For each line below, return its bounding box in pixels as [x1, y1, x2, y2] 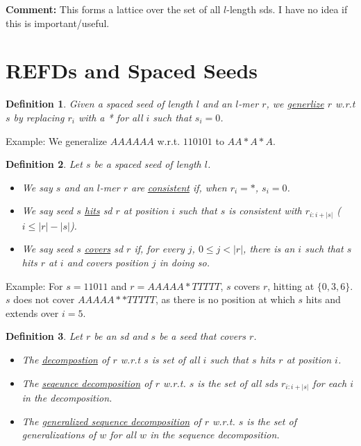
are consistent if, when [131, 180, 227, 194]
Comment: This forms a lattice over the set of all [6, 2, 221, 16]
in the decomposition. [22, 391, 112, 405]
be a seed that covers [159, 329, 246, 343]
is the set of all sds [197, 375, 278, 390]
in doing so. [159, 255, 210, 269]
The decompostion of [22, 352, 110, 366]
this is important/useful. [6, 15, 110, 30]
